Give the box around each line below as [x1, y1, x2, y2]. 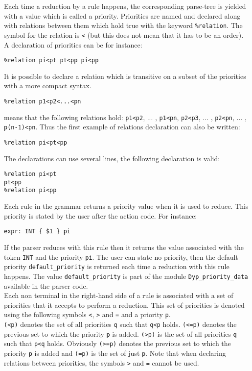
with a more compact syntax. [4, 80, 92, 91]
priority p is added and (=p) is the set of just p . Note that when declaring [4, 347, 226, 358]
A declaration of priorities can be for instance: [4, 39, 142, 49]
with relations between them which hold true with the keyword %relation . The [4, 20, 243, 30]
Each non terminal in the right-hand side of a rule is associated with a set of [4, 290, 233, 300]
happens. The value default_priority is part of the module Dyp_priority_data [4, 271, 248, 281]
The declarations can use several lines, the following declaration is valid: [4, 153, 220, 163]
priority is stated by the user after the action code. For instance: [4, 210, 197, 221]
